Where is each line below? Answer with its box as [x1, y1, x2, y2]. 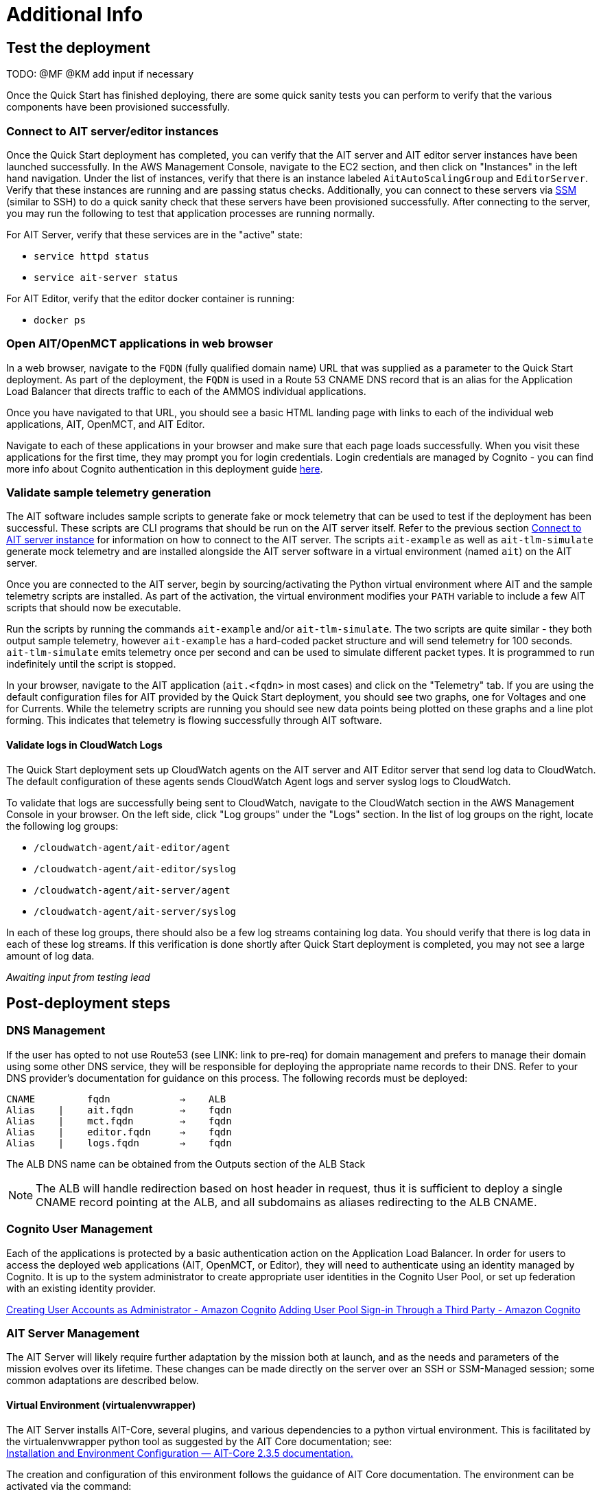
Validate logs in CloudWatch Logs [6, 739, 163, 751]
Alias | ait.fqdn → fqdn [6, 1104, 232, 1115]
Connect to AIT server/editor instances [6, 124, 219, 138]
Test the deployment [6, 38, 150, 56]
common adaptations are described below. [6, 1374, 199, 1387]
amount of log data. [6, 949, 95, 962]
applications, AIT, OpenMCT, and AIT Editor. [6, 418, 205, 430]
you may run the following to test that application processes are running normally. [6, 207, 375, 219]
